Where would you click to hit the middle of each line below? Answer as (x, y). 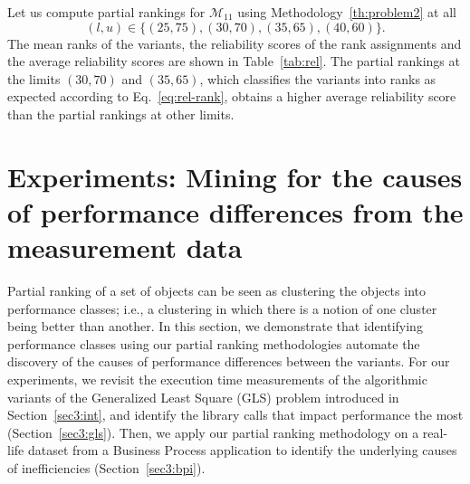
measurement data (125, 247)
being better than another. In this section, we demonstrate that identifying (215, 326)
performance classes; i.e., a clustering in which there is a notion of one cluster (222, 308)
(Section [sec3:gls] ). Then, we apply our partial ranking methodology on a (213, 432)
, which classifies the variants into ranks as (318, 78)
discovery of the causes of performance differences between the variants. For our (229, 361)
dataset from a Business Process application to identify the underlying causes (242, 450)
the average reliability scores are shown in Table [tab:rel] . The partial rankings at (234, 61)
